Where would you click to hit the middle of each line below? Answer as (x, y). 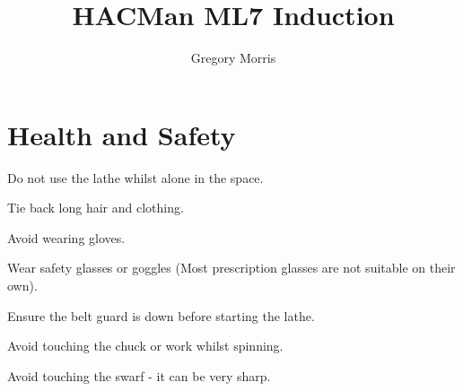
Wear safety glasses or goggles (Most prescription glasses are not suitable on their (231, 268)
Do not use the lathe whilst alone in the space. (135, 177)
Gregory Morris (233, 58)
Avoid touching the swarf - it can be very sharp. (139, 375)
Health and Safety (122, 134)
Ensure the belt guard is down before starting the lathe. (161, 315)
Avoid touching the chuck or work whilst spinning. (145, 346)
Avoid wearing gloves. (66, 237)
